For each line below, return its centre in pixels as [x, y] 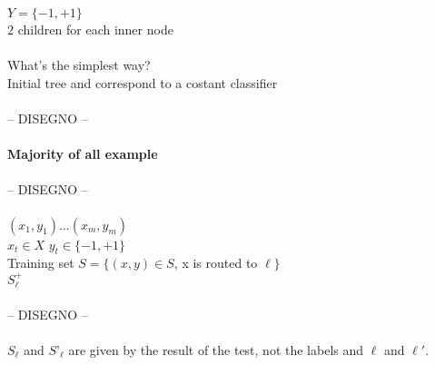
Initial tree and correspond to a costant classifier [143, 82]
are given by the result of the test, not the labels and [216, 349]
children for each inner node [95, 29]
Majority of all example [83, 154]
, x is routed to [216, 263]
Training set [41, 263]
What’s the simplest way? [79, 65]
